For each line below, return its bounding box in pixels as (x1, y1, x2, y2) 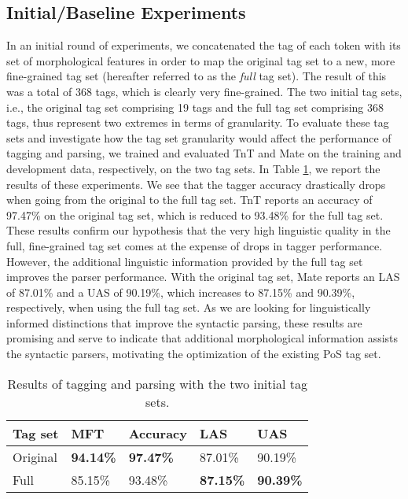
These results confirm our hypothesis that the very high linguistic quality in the (6, 222, 391, 238)
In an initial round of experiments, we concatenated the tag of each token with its (6, 37, 401, 54)
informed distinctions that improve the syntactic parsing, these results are (6, 314, 362, 331)
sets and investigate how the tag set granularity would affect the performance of (6, 129, 391, 146)
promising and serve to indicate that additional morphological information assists (6, 330, 399, 346)
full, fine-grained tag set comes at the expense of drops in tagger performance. (6, 237, 383, 253)
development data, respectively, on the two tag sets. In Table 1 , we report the (6, 160, 380, 176)
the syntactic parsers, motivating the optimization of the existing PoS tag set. (6, 346, 381, 362)
